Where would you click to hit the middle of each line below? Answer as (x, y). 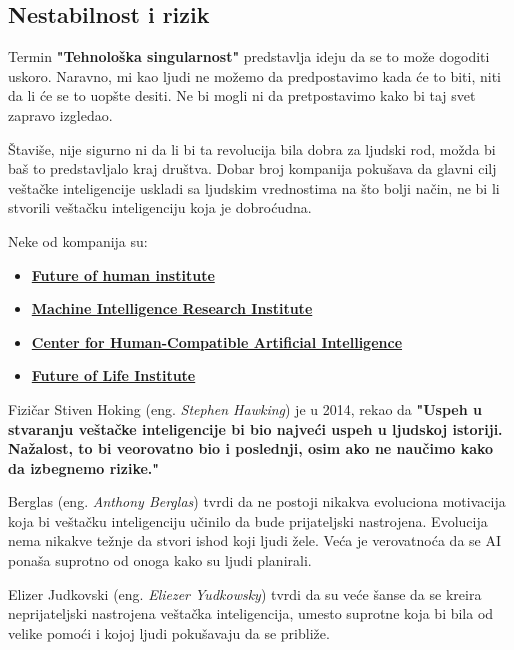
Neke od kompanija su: (78, 240)
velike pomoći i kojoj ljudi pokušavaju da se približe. (169, 632)
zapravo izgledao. (60, 114)
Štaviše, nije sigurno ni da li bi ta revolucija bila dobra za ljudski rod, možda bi (252, 148)
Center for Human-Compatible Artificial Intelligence (217, 341)
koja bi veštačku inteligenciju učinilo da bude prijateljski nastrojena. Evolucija (248, 520)
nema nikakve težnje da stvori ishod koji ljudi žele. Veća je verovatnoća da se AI (254, 540)
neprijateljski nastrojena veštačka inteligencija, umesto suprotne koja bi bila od (251, 613)
